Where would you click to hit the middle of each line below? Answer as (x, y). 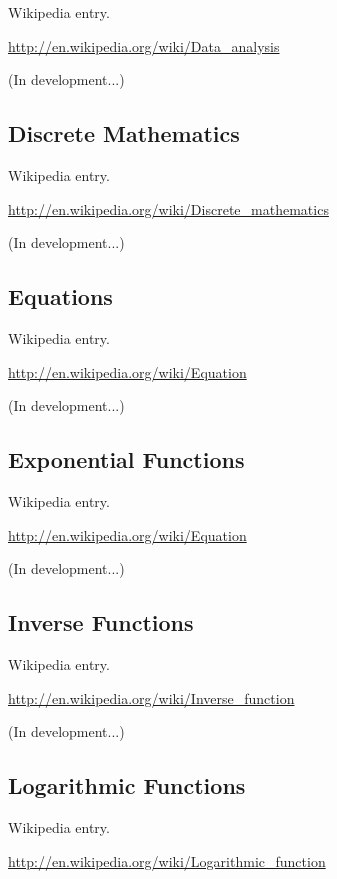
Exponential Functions (126, 459)
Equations (60, 296)
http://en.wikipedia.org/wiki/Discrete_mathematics (168, 208)
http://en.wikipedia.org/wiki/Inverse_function (151, 697)
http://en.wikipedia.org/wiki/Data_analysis (144, 45)
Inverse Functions (101, 622)
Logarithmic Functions (127, 785)
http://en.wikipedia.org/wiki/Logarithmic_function (167, 860)
